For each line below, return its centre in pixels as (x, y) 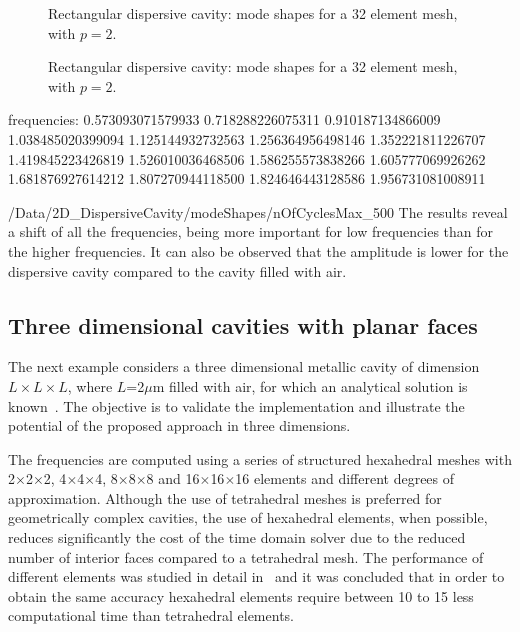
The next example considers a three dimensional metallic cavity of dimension (244, 366)
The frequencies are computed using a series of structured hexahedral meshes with (260, 458)
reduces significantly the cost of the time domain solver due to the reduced (237, 537)
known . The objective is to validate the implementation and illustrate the (236, 405)
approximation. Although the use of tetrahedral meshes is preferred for (225, 497)
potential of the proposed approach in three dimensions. (179, 425)
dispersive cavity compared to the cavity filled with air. (177, 270)
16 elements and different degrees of (345, 478)
